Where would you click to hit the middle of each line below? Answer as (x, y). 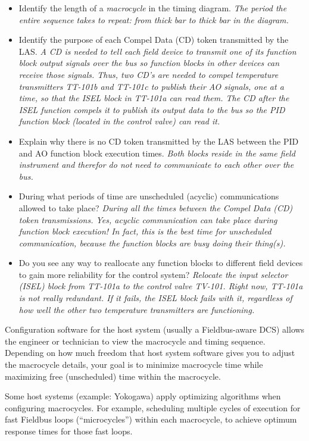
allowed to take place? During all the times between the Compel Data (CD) (156, 207)
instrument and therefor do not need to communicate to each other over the (156, 165)
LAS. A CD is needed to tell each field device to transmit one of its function (157, 51)
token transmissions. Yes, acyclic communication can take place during (148, 219)
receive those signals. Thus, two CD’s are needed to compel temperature (149, 74)
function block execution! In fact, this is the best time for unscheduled (145, 231)
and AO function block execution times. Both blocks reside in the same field (157, 153)
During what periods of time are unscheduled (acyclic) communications (149, 196)
